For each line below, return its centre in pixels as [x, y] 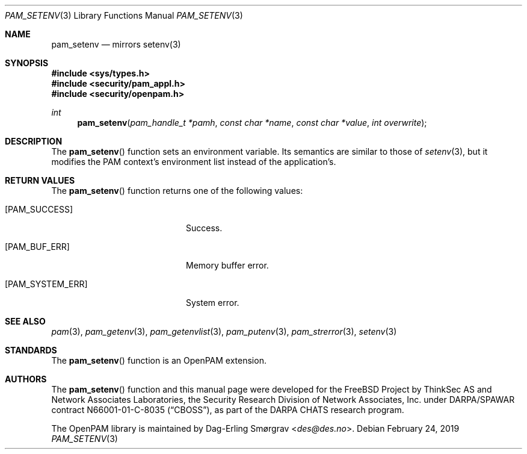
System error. [213, 303]
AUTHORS [26, 379]
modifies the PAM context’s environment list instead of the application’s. [194, 162]
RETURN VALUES [40, 180]
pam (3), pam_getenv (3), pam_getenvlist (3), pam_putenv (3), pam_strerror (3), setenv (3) [224, 331]
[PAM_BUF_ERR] [37, 247]
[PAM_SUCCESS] [39, 209]
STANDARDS [31, 350]
